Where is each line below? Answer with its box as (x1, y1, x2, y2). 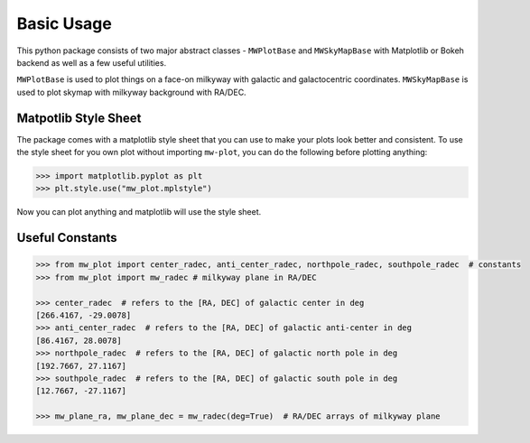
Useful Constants (16, 230, 117, 245)
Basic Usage (16, 14, 112, 33)
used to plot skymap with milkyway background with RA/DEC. (16, 87, 247, 97)
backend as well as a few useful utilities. (16, 57, 167, 68)
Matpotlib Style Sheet (16, 110, 142, 125)
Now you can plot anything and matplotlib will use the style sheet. (16, 207, 262, 217)
